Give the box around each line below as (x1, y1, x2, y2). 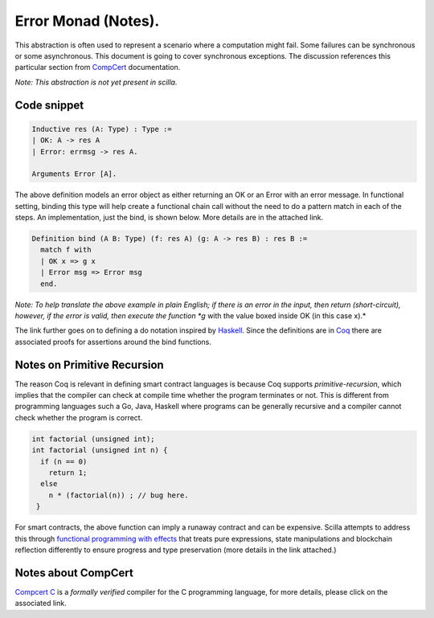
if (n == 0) (40, 456, 88, 466)
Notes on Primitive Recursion (14, 358, 164, 371)
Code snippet (14, 98, 84, 112)
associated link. (14, 599, 68, 608)
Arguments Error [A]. (31, 170, 117, 178)
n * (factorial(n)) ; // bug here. (48, 490, 189, 500)
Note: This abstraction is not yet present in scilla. (14, 77, 178, 87)
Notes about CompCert (14, 566, 134, 579)
